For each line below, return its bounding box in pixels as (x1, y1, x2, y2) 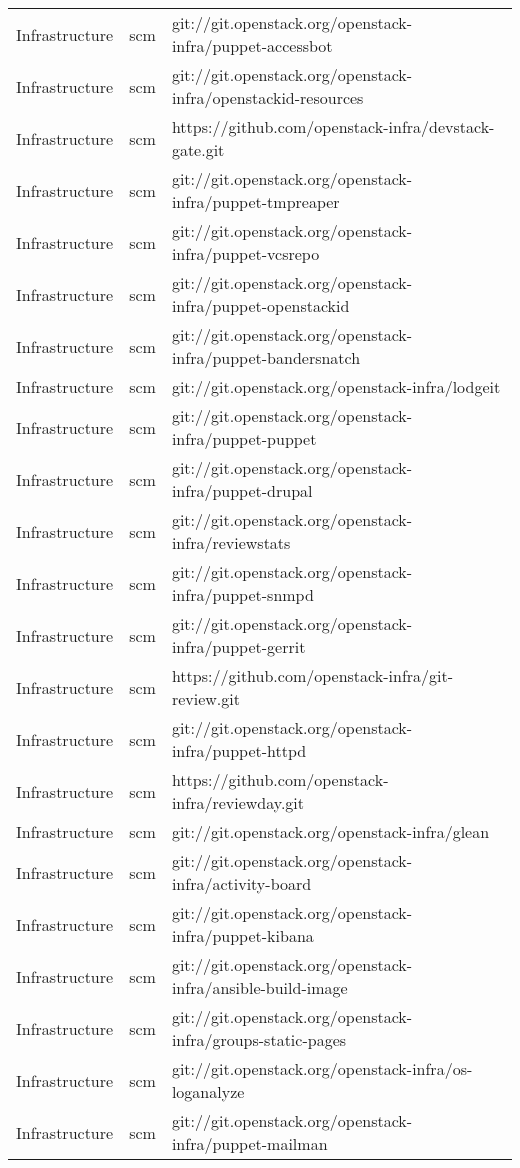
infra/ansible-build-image (171, 976, 348, 999)
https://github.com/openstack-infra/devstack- (171, 115, 495, 138)
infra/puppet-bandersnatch (171, 346, 361, 369)
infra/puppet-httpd (171, 739, 307, 762)
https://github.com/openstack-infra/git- (171, 664, 454, 687)
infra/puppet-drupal (171, 479, 313, 502)
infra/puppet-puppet (171, 427, 317, 450)
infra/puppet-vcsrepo (171, 242, 320, 265)
